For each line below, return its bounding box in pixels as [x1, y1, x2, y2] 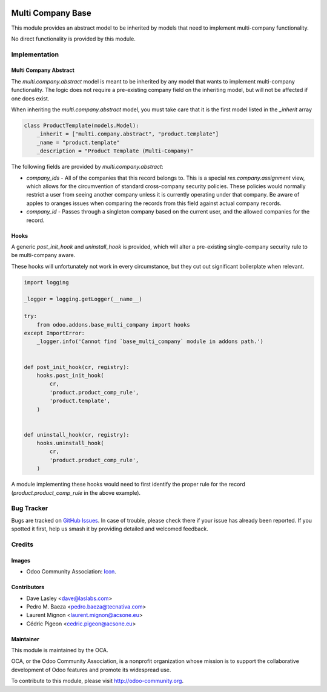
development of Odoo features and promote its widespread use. [11, 666, 171, 673]
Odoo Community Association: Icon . [26, 568, 116, 575]
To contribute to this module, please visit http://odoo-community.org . [11, 677, 184, 685]
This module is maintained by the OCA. [11, 647, 108, 654]
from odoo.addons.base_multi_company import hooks [36, 321, 190, 328]
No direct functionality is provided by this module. [11, 35, 136, 42]
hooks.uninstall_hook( [36, 440, 104, 447]
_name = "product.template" [36, 139, 121, 146]
